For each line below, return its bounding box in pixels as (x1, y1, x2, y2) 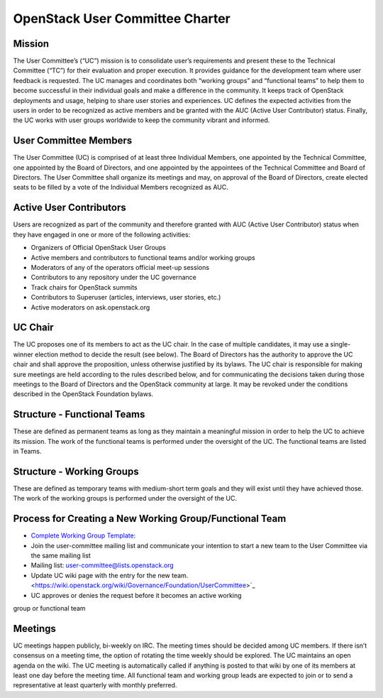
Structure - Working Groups (13, 465, 139, 477)
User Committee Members (13, 135, 133, 147)
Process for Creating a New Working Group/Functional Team (13, 513, 287, 525)
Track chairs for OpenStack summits (30, 283, 138, 291)
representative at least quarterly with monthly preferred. (13, 681, 177, 689)
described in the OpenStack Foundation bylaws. (13, 390, 154, 398)
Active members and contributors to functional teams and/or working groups (30, 253, 255, 262)
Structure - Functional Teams (13, 408, 145, 420)
